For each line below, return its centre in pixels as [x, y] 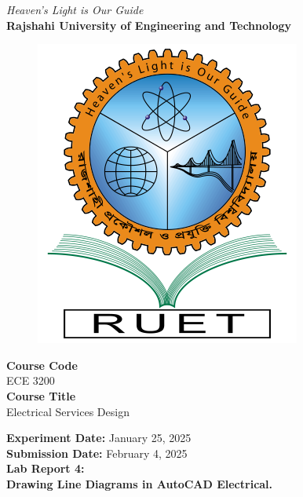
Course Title [41, 395]
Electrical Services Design [68, 411]
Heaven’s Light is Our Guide [75, 9]
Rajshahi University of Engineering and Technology [149, 25]
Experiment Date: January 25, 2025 [99, 438]
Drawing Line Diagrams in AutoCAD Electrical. [140, 483]
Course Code [42, 365]
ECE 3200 [31, 380]
